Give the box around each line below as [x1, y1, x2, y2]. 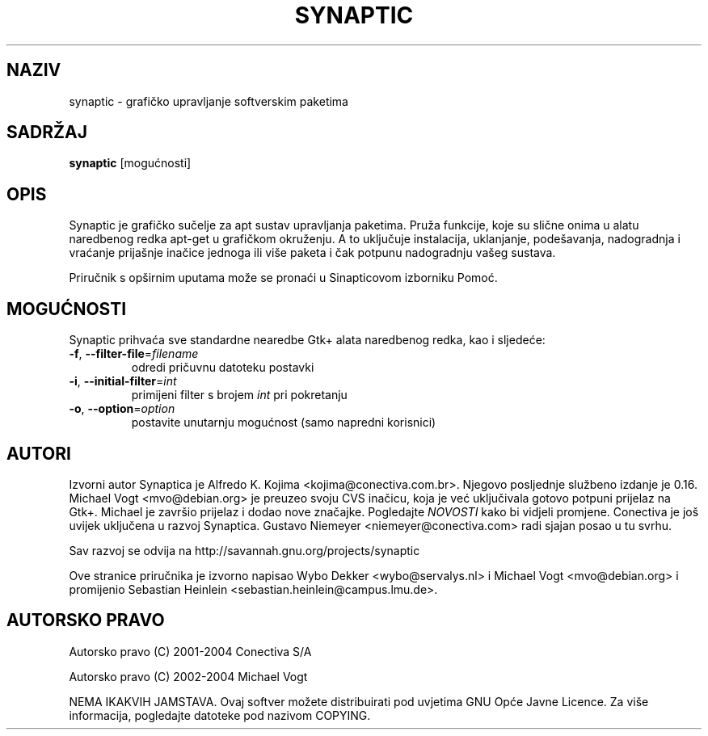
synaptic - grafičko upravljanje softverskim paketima [69, 94, 348, 108]
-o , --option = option [69, 402, 175, 416]
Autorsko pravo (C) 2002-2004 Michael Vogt [69, 669, 308, 683]
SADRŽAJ [6, 122, 87, 143]
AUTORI [6, 443, 71, 464]
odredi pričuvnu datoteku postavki [131, 360, 314, 375]
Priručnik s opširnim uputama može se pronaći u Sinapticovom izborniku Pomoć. [69, 271, 498, 285]
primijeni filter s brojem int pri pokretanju [131, 388, 348, 402]
